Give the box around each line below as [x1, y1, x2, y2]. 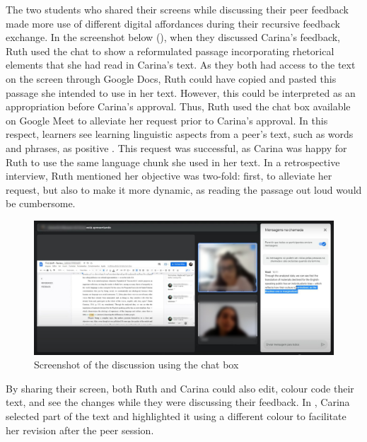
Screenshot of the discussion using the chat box [34, 357, 239, 372]
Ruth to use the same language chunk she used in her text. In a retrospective [6, 154, 340, 169]
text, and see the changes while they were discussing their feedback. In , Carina [6, 395, 350, 409]
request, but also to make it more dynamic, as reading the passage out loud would [6, 182, 362, 197]
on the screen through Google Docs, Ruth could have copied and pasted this [6, 71, 337, 86]
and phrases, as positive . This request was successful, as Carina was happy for [6, 140, 347, 155]
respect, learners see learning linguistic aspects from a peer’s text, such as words [6, 127, 354, 141]
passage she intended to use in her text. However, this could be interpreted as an [6, 85, 356, 100]
